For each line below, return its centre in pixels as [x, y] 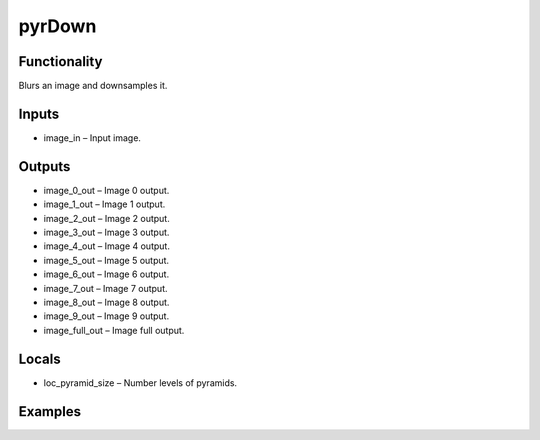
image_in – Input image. [92, 137]
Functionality [60, 61]
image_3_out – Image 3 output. [106, 232]
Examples [50, 411]
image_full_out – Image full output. [114, 330]
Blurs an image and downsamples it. [93, 86]
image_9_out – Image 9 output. [106, 316]
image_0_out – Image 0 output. [106, 190]
